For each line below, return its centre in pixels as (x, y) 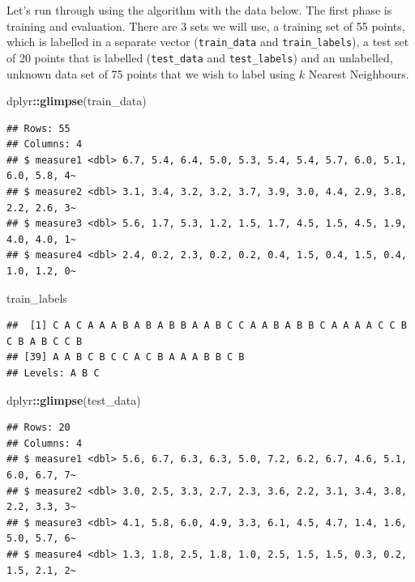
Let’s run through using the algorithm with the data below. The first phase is (199, 10)
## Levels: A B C (53, 373)
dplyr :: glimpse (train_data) (77, 101)
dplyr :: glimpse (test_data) (74, 399)
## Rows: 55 (39, 128)
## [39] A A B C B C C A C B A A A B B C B (126, 357)
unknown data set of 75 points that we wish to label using (151, 73)
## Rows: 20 (39, 428)
